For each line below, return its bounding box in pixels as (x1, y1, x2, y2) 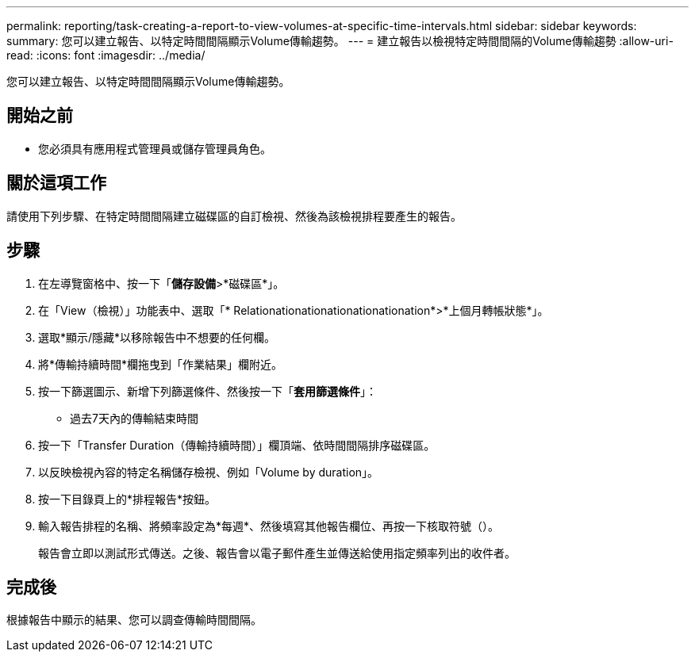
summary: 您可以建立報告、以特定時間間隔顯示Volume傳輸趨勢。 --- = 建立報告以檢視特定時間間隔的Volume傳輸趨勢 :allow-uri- (6, 34, 674, 48)
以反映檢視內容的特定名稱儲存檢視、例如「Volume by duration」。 (38, 465, 379, 479)
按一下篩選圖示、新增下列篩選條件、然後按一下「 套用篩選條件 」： (38, 384, 377, 398)
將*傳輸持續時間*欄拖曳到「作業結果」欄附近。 (38, 357, 283, 371)
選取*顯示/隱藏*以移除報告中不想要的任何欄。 (38, 330, 276, 344)
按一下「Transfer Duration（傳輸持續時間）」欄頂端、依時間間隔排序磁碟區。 (38, 438, 436, 452)
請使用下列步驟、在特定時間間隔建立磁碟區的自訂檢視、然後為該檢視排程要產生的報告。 (6, 208, 462, 223)
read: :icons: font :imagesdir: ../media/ (6, 48, 205, 62)
